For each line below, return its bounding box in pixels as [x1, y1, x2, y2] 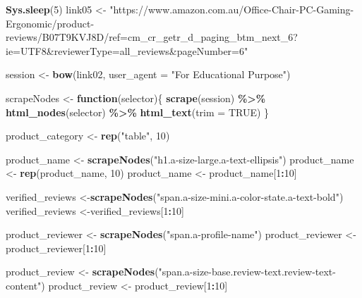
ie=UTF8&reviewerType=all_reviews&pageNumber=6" [6, 43, 248, 58]
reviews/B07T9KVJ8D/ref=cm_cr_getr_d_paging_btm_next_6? [6, 30, 298, 44]
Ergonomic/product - [6, 15, 95, 30]
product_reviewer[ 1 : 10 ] [6, 240, 107, 255]
